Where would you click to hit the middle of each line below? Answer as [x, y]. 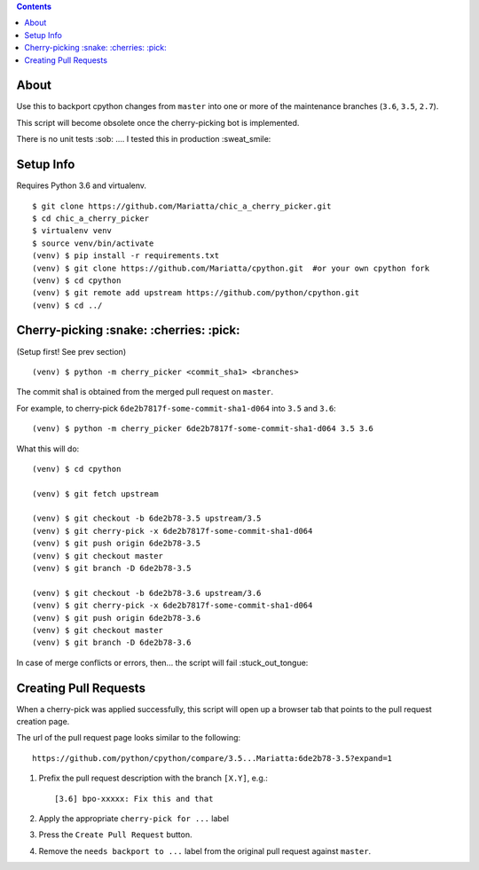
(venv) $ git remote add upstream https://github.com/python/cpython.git [196, 293]
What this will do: [48, 449]
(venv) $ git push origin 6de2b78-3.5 [117, 544]
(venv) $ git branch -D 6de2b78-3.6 [112, 643]
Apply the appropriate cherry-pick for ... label [134, 819]
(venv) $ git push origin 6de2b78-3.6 [117, 618]
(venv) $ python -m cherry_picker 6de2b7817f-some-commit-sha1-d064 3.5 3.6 [203, 429]
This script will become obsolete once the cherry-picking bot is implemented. [158, 122]
